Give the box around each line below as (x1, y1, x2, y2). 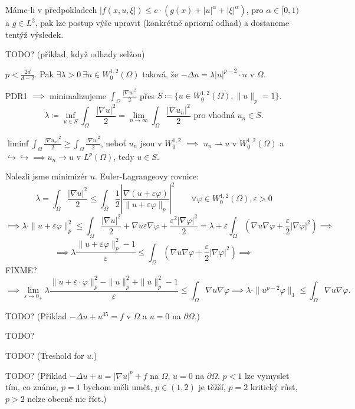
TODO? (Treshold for (5, 349, 84, 362)
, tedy (113, 150, 134, 162)
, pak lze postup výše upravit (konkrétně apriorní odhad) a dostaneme (35, 17, 290, 28)
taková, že (142, 67, 178, 80)
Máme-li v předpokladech (5, 4, 97, 15)
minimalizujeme (50, 89, 107, 102)
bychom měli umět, (83, 381, 153, 393)
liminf (7, 139, 29, 148)
